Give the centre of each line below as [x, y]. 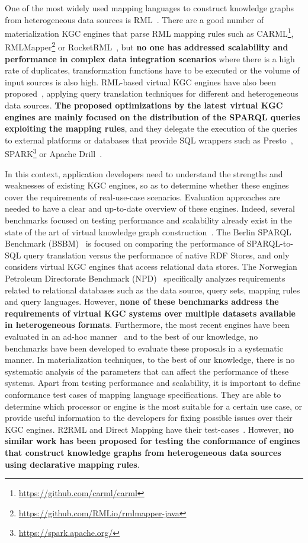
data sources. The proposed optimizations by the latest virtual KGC [144, 105]
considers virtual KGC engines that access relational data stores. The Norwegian [151, 266]
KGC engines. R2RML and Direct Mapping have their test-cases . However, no [150, 429]
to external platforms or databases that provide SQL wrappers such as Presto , [149, 140]
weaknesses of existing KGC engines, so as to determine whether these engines [147, 185]
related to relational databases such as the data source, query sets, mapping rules [153, 290]
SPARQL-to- [270, 243]
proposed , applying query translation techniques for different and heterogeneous [152, 93]
